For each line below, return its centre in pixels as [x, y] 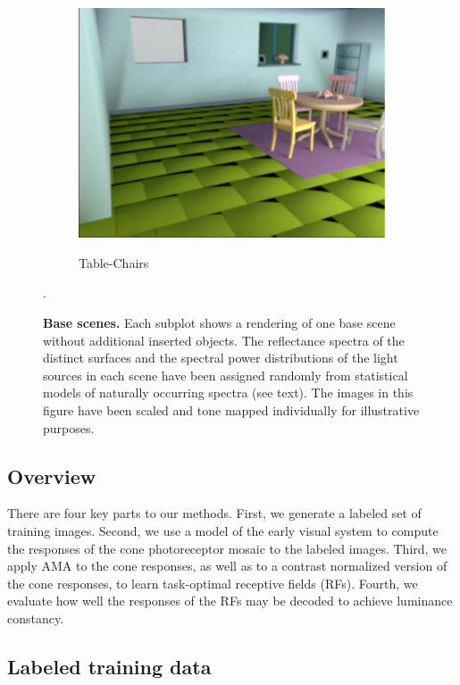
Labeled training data [109, 666]
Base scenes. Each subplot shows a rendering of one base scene [219, 323]
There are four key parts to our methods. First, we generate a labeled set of [214, 513]
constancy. [36, 618]
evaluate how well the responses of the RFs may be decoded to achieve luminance [230, 601]
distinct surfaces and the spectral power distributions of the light [221, 358]
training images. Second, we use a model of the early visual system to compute [223, 530]
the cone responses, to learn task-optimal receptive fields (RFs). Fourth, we [213, 583]
